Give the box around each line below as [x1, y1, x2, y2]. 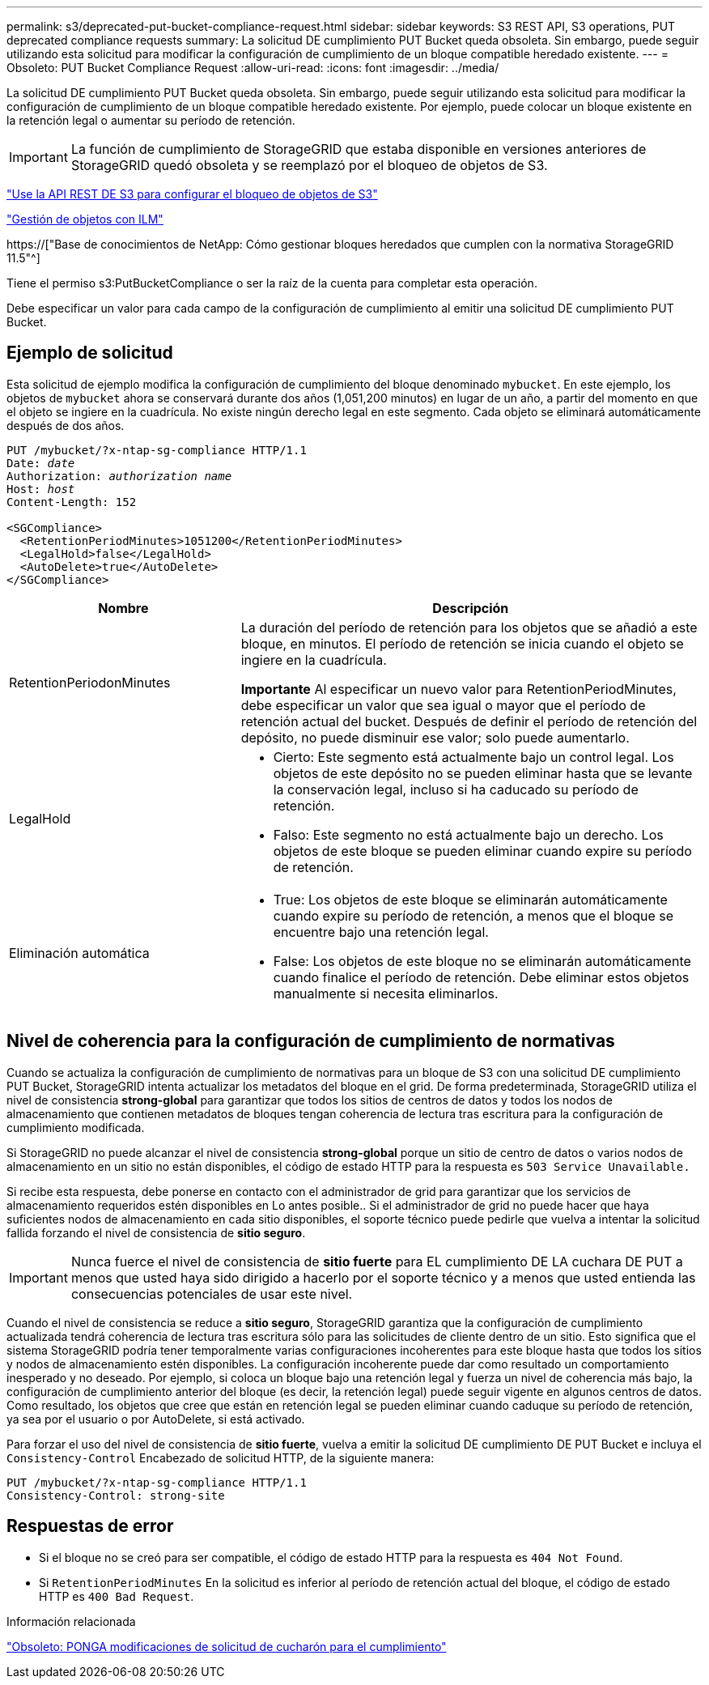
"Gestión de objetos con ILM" [6, 212, 163, 226]
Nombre [98, 599, 149, 616]
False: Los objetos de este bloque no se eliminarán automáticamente [273, 952, 691, 969]
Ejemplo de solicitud [6, 343, 173, 364]
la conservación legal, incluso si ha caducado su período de [273, 781, 639, 798]
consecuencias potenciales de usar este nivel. [70, 1285, 353, 1302]
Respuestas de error [6, 1516, 174, 1537]
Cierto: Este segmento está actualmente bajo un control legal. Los [273, 748, 674, 765]
